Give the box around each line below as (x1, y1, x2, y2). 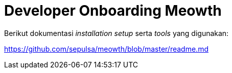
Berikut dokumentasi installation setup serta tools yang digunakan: (4, 28, 229, 38)
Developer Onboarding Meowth (4, 2, 222, 19)
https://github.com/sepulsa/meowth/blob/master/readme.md (4, 44, 208, 53)
